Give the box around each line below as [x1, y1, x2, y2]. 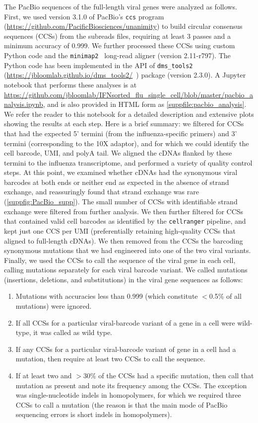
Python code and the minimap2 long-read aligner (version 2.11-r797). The [4, 50, 231, 61]
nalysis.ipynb [4, 99, 43, 109]
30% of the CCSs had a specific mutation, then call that [83, 370, 254, 381]
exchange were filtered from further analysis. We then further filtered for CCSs [4, 206, 244, 216]
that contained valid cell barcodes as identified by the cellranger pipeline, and [4, 216, 246, 226]
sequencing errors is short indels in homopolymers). [15, 409, 172, 420]
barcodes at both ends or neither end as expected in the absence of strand [4, 176, 229, 187]
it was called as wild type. [33, 327, 112, 338]
